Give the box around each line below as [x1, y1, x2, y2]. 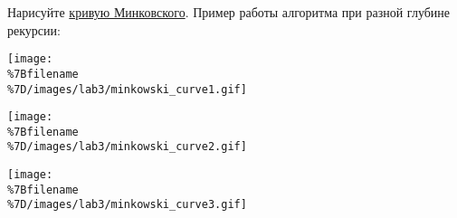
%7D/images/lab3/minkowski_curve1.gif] [7, 82, 247, 96]
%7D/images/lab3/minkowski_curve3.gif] [7, 198, 247, 212]
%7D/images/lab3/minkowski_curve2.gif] [7, 140, 247, 154]
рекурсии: [7, 20, 61, 39]
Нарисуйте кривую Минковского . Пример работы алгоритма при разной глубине [7, 3, 451, 21]
